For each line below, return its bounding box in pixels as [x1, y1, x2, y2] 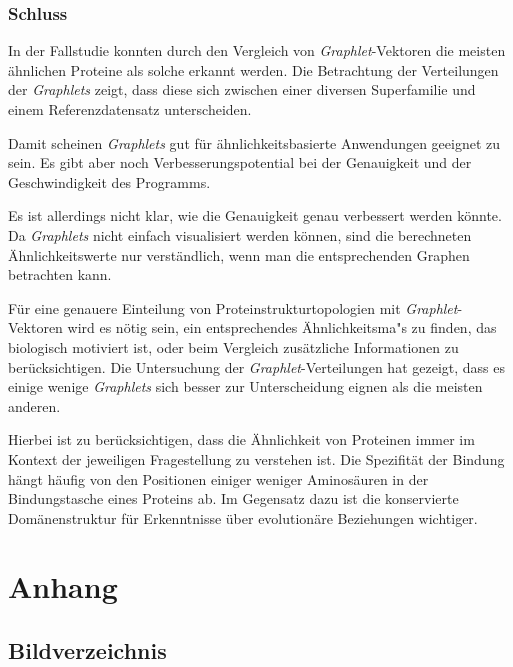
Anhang [8, 566, 118, 607]
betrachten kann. [8, 264, 112, 285]
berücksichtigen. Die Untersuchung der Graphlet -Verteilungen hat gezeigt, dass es [8, 356, 506, 377]
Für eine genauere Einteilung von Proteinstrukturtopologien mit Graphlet [8, 297, 458, 318]
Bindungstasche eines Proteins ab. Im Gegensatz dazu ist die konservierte [8, 488, 459, 509]
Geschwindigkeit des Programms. [8, 171, 211, 192]
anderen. [8, 395, 61, 416]
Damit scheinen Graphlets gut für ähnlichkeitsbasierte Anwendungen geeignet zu [8, 132, 501, 153]
